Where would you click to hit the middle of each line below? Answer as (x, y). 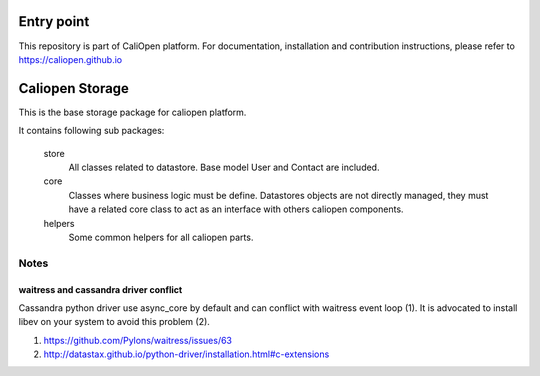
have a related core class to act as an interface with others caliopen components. (236, 209)
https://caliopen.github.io (70, 59)
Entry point (54, 21)
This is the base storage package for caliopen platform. (132, 112)
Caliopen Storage (74, 88)
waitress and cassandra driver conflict (100, 289)
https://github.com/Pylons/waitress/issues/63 (137, 340)
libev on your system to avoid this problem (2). (114, 322)
